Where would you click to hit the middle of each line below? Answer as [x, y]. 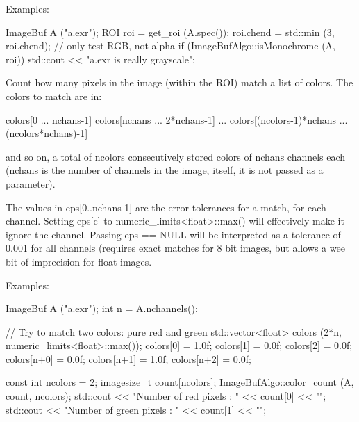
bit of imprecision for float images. [79, 261]
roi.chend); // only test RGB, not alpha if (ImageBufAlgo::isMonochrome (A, [170, 46]
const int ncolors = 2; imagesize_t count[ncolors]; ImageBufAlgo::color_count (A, [180, 382]
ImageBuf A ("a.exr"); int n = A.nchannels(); [102, 308]
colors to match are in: [54, 96]
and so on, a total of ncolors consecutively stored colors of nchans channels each [176, 156]
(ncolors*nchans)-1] [47, 133]
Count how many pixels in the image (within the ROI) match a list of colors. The [179, 82]
